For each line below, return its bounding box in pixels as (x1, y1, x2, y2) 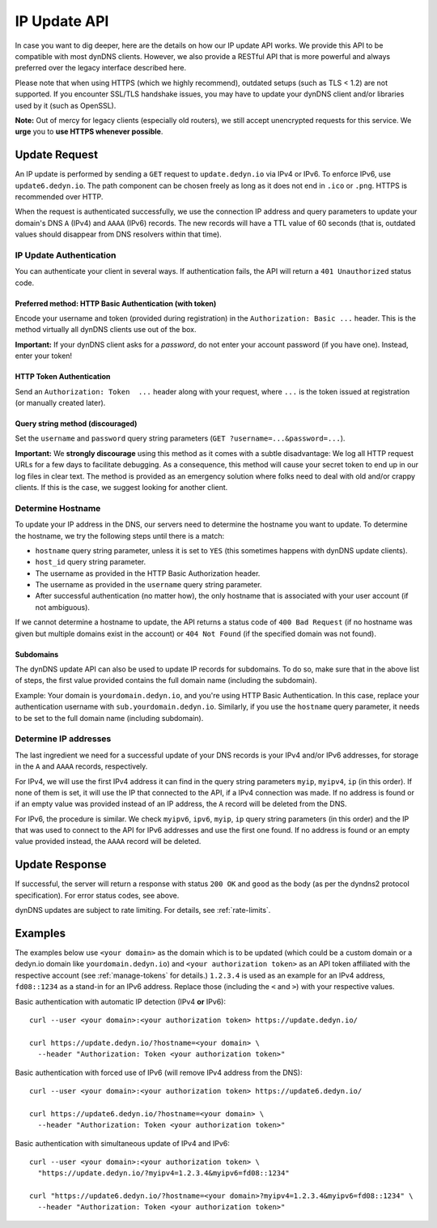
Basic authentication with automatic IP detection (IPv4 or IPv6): (15, 996, 227, 1006)
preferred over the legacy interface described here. (15, 63, 186, 73)
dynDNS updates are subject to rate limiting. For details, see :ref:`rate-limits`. (15, 906, 271, 915)
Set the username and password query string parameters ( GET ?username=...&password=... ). (15, 433, 346, 443)
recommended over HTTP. (15, 191, 104, 202)
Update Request (15, 148, 99, 162)
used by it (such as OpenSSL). (15, 100, 117, 110)
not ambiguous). (35, 602, 91, 612)
